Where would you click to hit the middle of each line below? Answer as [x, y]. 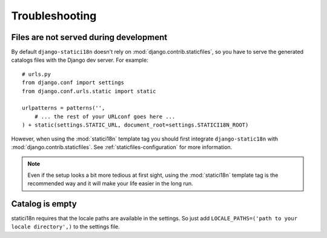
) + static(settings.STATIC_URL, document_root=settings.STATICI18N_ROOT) [135, 125]
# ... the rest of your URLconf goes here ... [105, 116]
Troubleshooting [54, 16]
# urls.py [36, 74]
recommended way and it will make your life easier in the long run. [110, 183]
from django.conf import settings [73, 83]
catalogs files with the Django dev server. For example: [80, 60]
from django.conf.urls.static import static [89, 91]
